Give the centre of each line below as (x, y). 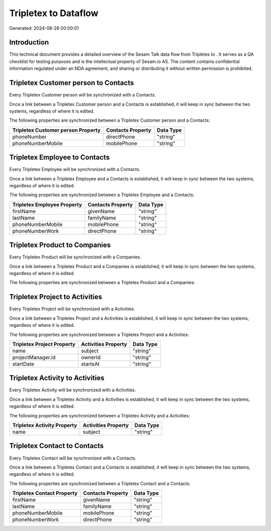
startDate (23, 364)
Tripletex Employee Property (47, 205)
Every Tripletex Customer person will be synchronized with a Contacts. (83, 95)
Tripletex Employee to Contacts (59, 158)
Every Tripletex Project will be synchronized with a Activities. (72, 309)
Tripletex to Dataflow (54, 13)
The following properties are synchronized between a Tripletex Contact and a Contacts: (100, 483)
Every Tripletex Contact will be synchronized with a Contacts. (73, 458)
